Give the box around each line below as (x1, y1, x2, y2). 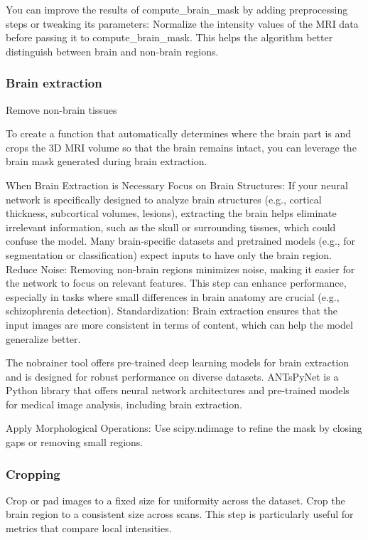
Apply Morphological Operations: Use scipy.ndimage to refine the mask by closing (6, 420, 362, 435)
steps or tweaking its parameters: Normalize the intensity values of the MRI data (6, 16, 359, 31)
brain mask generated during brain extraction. (6, 154, 207, 169)
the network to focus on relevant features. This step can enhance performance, (6, 275, 347, 290)
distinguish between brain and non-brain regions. (6, 43, 219, 58)
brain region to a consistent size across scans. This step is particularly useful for (6, 507, 354, 522)
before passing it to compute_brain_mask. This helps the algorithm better (6, 30, 333, 45)
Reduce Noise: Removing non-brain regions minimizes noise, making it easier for (6, 261, 355, 276)
